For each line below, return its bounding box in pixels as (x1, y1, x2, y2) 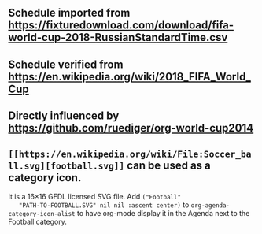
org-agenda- (190, 201, 231, 210)
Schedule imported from (8, 6, 131, 20)
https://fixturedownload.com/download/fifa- (8, 19, 234, 32)
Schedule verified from (8, 58, 124, 71)
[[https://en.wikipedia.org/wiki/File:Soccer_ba (8, 148, 252, 160)
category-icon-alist (8, 210, 76, 217)
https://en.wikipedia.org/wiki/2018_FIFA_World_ (8, 70, 252, 84)
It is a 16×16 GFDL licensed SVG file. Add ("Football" (8, 191, 182, 201)
